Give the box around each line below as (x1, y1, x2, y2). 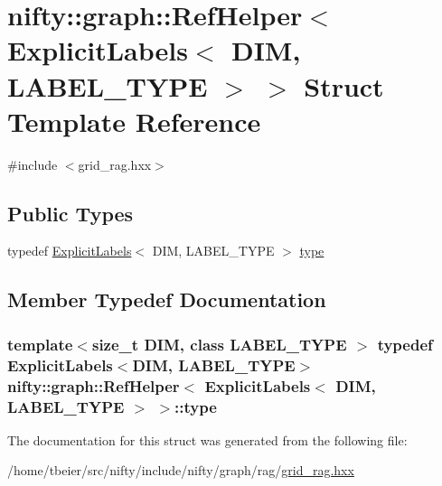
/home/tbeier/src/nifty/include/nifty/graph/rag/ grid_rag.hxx (7, 461, 354, 480)
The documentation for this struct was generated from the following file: (7, 430, 408, 449)
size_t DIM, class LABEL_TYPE (91, 332, 347, 355)
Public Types (7, 199, 134, 227)
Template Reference (7, 102, 261, 139)
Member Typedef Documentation (7, 285, 326, 313)
